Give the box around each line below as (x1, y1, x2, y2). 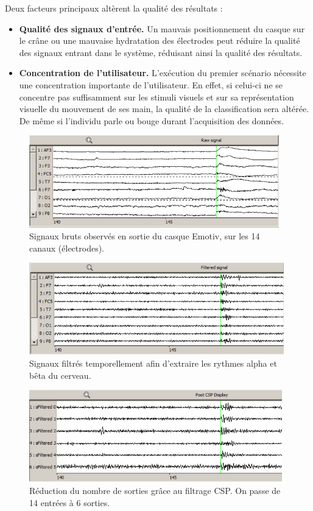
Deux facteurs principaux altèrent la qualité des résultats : (5, 2, 223, 14)
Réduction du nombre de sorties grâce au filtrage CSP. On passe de (29, 484, 281, 497)
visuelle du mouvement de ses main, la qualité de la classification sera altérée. (19, 102, 309, 115)
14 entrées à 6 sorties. (29, 496, 110, 509)
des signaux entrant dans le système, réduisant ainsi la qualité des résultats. (19, 46, 303, 58)
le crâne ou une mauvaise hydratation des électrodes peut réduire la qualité (19, 34, 300, 47)
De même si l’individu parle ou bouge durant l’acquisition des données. (19, 114, 284, 127)
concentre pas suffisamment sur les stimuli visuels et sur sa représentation (19, 90, 294, 103)
